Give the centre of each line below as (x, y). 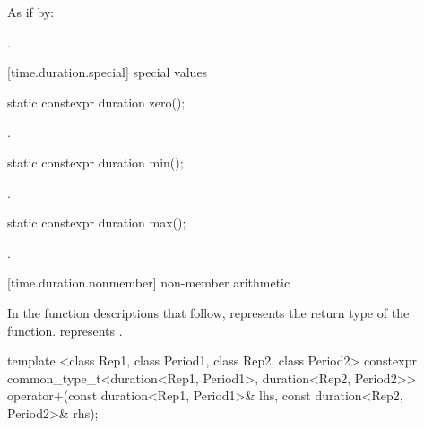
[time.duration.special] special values (108, 72)
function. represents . (65, 330)
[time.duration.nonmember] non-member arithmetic (149, 283)
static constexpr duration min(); (95, 162)
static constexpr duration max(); (97, 223)
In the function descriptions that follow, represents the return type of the (208, 312)
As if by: (31, 12)
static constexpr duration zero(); (96, 102)
